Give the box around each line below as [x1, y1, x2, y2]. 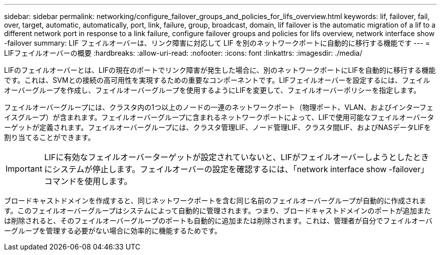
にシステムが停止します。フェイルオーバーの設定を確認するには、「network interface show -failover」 [44, 164, 429, 174]
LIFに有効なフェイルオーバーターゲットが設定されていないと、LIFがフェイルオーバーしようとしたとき [44, 152, 429, 162]
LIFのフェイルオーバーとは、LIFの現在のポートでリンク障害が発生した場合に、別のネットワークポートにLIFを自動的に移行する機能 [4, 66, 436, 74]
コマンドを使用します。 [44, 176, 132, 186]
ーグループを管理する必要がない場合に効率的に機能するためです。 [4, 226, 222, 235]
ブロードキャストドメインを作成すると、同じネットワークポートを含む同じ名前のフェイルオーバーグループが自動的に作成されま [4, 196, 426, 205]
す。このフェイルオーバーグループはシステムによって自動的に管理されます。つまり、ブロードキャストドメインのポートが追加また [4, 206, 431, 215]
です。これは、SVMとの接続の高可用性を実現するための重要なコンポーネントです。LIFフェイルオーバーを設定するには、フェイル [4, 76, 430, 84]
